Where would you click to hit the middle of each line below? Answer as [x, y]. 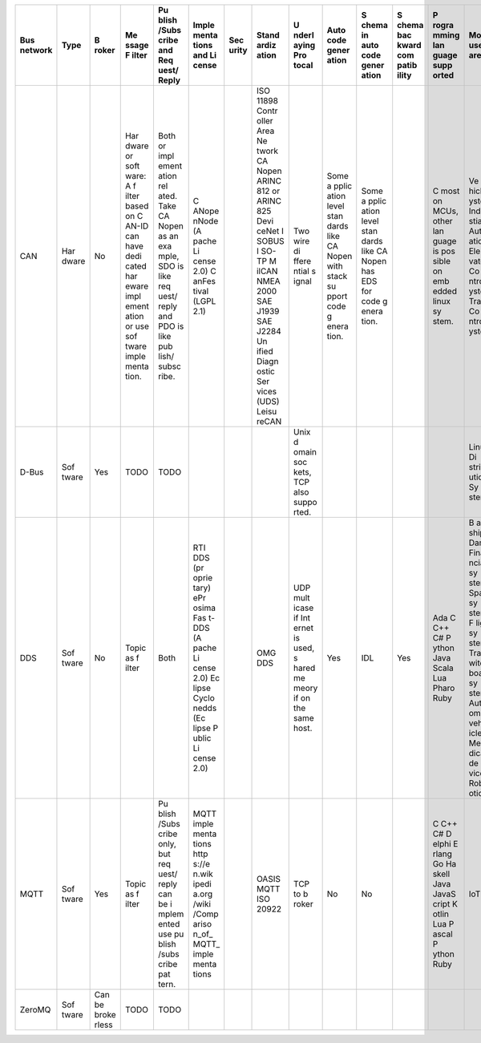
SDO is [171, 266]
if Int [302, 618]
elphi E [445, 844]
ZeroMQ [35, 1010]
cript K [445, 904]
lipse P [206, 728]
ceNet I [271, 231]
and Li [204, 55]
